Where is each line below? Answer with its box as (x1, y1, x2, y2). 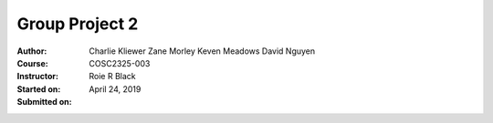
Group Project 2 (16, 14, 139, 34)
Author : (16, 46, 47, 56)
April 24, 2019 (89, 83, 142, 95)
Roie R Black (89, 71, 136, 82)
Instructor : (16, 71, 59, 82)
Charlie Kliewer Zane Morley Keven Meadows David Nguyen (89, 46, 316, 56)
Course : (16, 57, 49, 68)
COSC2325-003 (89, 57, 151, 68)
